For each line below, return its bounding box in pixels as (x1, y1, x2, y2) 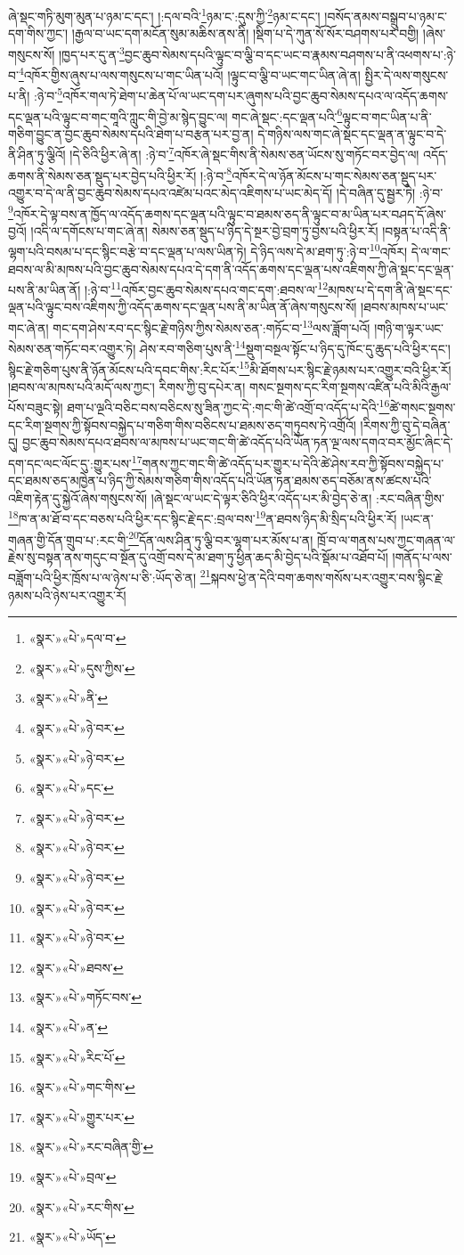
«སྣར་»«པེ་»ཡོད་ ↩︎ (28, 1227, 116, 1246)
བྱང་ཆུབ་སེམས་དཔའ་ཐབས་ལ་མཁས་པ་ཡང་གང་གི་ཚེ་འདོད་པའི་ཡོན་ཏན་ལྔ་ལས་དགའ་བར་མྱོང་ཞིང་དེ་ (21, 433, 453, 452)
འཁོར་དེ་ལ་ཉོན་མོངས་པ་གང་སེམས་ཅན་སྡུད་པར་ (232, 166, 437, 184)
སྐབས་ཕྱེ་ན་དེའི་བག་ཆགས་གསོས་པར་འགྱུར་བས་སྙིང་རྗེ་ (210, 568, 444, 587)
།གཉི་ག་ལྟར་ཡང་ (374, 318, 444, 337)
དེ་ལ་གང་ (411, 242, 451, 261)
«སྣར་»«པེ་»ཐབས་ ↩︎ (28, 958, 124, 976)
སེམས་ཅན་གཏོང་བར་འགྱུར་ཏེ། (8, 338, 136, 357)
